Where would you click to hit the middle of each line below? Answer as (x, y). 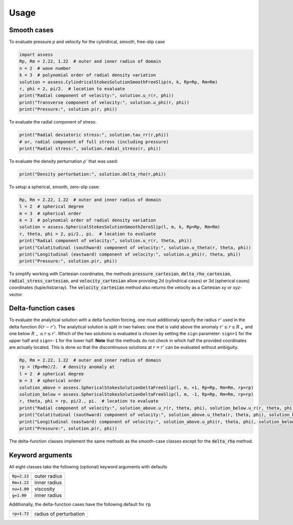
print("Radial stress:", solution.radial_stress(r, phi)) (90, 148)
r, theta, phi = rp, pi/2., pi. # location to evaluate (89, 401)
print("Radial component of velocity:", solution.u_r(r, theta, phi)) (106, 241)
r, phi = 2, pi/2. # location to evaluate (72, 89)
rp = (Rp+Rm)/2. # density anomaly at (67, 367)
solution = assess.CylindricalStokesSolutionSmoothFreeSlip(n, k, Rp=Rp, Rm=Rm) (118, 82)
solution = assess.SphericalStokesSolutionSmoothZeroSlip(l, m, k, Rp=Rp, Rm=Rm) (120, 227)
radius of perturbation (60, 514)
